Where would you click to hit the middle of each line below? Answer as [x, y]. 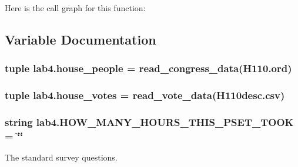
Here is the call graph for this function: [75, 8]
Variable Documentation [81, 39]
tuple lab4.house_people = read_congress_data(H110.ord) [148, 68]
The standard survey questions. [61, 157]
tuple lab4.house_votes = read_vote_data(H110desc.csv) [145, 95]
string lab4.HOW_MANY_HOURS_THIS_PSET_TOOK [149, 122]
